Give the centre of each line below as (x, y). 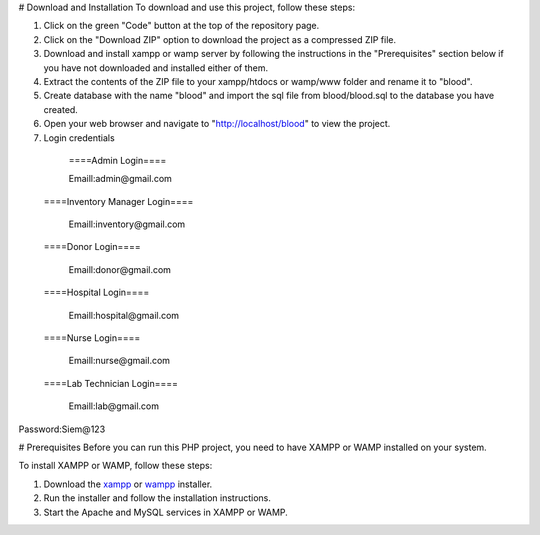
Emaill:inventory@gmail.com (127, 224)
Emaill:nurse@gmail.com (119, 361)
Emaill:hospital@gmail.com (124, 315)
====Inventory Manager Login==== (118, 201)
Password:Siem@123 (62, 429)
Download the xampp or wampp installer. (128, 484)
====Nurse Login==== (92, 338)
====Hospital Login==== (96, 292)
